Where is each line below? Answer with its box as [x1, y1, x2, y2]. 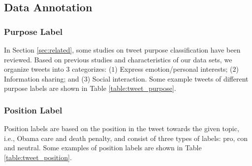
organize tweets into [4, 64, 64, 74]
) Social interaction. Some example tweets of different [87, 73, 249, 83]
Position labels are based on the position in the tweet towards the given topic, [4, 123, 239, 134]
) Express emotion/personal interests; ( [115, 64, 233, 74]
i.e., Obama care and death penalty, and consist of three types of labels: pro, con [4, 133, 248, 143]
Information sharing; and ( [4, 73, 84, 83]
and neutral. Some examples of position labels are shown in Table [4, 142, 202, 153]
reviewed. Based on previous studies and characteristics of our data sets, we [4, 54, 232, 64]
